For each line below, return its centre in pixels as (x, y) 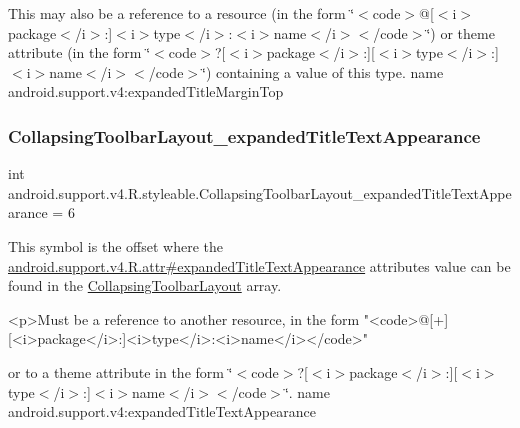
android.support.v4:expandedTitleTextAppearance (162, 411)
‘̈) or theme (460, 32)
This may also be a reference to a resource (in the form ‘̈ (181, 13)
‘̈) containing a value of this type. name (323, 71)
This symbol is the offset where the (115, 245)
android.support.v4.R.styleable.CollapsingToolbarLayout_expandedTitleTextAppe (260, 192)
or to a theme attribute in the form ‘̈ (120, 371)
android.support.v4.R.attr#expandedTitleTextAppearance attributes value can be (259, 265)
